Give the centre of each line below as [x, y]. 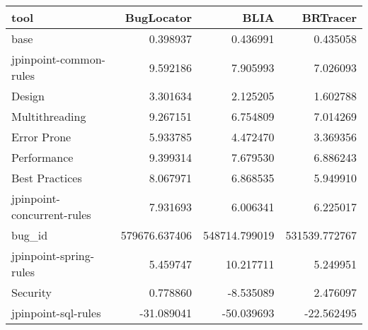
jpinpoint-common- [58, 59]
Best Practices [47, 178]
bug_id [30, 235]
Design [28, 96]
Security [31, 292]
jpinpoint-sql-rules [56, 313]
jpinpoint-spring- [53, 255]
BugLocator [159, 17]
